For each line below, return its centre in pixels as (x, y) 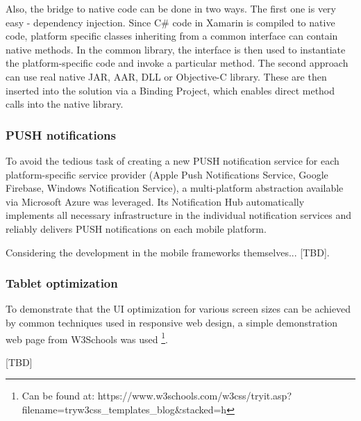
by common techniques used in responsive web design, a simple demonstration (172, 322)
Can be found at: (58, 396)
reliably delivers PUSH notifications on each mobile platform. (136, 228)
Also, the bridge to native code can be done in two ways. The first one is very (171, 8)
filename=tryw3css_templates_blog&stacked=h (124, 409)
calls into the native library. (65, 104)
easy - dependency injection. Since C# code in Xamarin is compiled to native (170, 22)
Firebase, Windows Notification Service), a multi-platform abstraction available (175, 188)
